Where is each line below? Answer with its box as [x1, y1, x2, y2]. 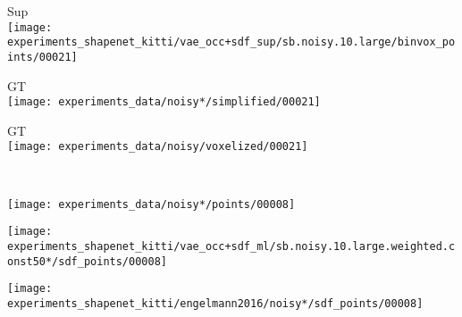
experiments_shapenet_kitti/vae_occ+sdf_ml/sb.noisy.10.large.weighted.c [7, 239, 456, 253]
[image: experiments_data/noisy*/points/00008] [7, 197, 296, 211]
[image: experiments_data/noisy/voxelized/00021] [7, 140, 308, 154]
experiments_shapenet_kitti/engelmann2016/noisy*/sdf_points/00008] [7, 296, 424, 310]
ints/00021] [7, 50, 78, 63]
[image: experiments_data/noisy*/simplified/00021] [7, 96, 321, 109]
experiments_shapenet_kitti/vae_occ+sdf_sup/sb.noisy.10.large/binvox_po [7, 36, 456, 49]
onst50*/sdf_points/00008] [7, 254, 167, 268]
